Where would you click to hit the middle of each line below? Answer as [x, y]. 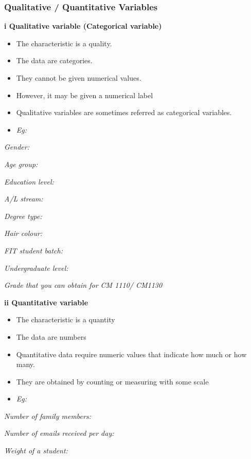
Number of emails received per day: [59, 433]
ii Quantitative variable [46, 302]
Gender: [17, 147]
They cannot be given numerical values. [79, 78]
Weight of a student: [36, 451]
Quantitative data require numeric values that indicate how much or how [131, 354]
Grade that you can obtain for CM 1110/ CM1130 [83, 285]
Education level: [29, 181]
